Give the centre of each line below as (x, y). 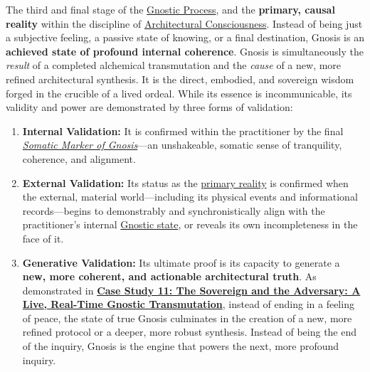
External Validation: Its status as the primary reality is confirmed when (185, 182)
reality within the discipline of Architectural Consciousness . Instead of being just (184, 23)
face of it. (43, 238)
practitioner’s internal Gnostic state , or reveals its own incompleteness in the (190, 224)
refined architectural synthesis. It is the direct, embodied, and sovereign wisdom (180, 79)
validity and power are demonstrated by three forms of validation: (149, 107)
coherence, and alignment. (79, 158)
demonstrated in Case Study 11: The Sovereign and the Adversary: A (191, 290)
